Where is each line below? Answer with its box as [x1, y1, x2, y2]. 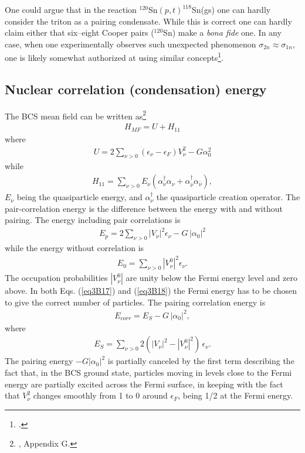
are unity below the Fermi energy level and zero [126, 272, 297, 284]
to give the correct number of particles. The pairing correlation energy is [5, 296, 266, 308]
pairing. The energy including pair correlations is [5, 214, 181, 226]
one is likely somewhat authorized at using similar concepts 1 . [5, 50, 224, 64]
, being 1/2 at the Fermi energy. [178, 389, 293, 401]
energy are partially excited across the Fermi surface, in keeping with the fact [5, 377, 283, 390]
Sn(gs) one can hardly [191, 4, 271, 15]
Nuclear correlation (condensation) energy [5, 80, 267, 98]
